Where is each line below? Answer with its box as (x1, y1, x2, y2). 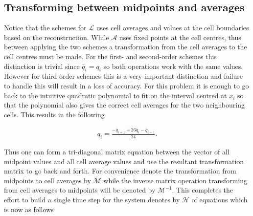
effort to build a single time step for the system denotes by (4, 194, 180, 204)
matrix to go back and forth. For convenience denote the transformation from (4, 166, 236, 176)
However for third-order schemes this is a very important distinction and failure (4, 71, 243, 81)
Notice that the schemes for (4, 22, 87, 33)
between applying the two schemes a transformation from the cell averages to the (4, 42, 247, 52)
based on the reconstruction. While (4, 32, 109, 42)
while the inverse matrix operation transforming (103, 175, 247, 185)
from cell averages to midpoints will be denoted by (4, 185, 156, 195)
